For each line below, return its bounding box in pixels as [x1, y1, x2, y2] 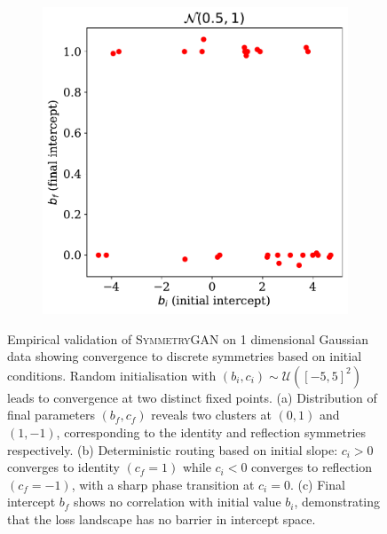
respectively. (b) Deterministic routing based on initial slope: [7, 440, 338, 459]
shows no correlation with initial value [74, 492, 281, 511]
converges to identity [7, 458, 120, 476]
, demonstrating [294, 492, 381, 511]
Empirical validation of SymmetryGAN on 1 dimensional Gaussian [7, 329, 368, 348]
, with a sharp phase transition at [71, 475, 255, 493]
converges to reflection [251, 458, 372, 476]
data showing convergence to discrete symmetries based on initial [7, 347, 362, 365]
